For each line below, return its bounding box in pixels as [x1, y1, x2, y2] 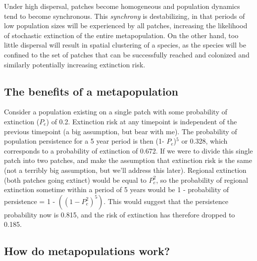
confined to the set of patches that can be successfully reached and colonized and [4, 49, 250, 59]
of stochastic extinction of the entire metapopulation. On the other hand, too [4, 30, 239, 40]
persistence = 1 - [4, 196, 55, 206]
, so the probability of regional [156, 174, 248, 185]
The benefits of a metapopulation [4, 83, 178, 99]
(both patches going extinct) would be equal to [4, 174, 147, 185]
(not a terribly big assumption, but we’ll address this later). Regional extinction [4, 164, 247, 175]
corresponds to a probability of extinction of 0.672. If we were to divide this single [4, 145, 253, 156]
